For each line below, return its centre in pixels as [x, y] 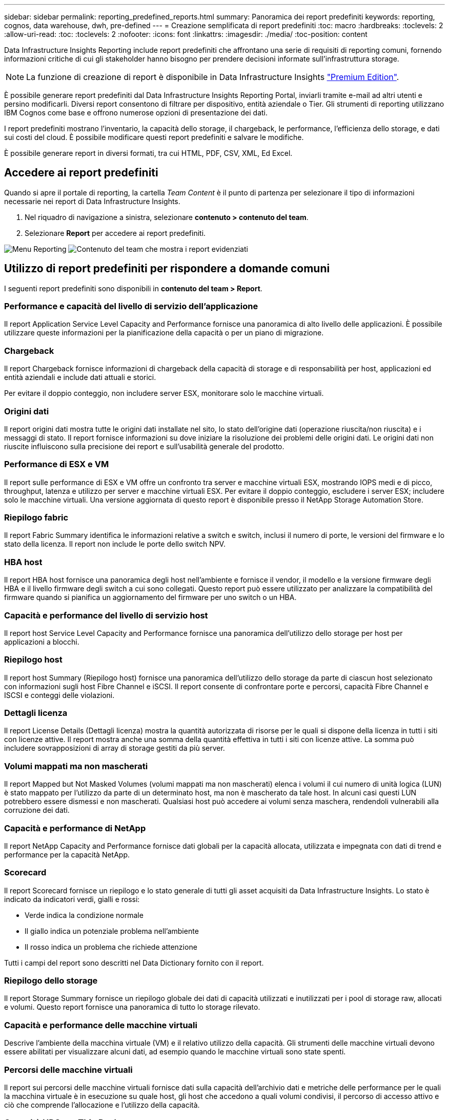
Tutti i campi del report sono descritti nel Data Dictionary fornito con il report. [134, 963]
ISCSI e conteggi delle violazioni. [59, 695]
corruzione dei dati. [37, 810]
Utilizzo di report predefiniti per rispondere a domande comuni [167, 269]
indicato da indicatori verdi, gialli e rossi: [72, 899]
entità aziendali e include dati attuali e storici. [80, 377]
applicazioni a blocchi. [42, 642]
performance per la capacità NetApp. [67, 854]
